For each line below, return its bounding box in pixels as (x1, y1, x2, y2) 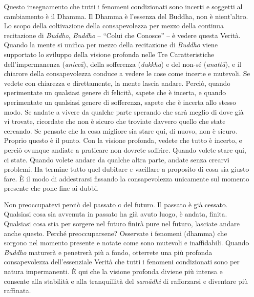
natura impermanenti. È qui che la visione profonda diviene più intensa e (4, 266, 223, 277)
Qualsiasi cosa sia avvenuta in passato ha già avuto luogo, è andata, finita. (4, 209, 227, 219)
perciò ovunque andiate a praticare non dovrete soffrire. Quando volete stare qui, (4, 144, 246, 155)
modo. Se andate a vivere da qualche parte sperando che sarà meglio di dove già (4, 106, 244, 117)
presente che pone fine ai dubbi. (4, 183, 99, 193)
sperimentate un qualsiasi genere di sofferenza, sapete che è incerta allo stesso (4, 97, 236, 107)
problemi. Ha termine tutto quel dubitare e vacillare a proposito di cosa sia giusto (4, 164, 249, 174)
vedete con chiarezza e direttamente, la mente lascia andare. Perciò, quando (4, 78, 231, 88)
